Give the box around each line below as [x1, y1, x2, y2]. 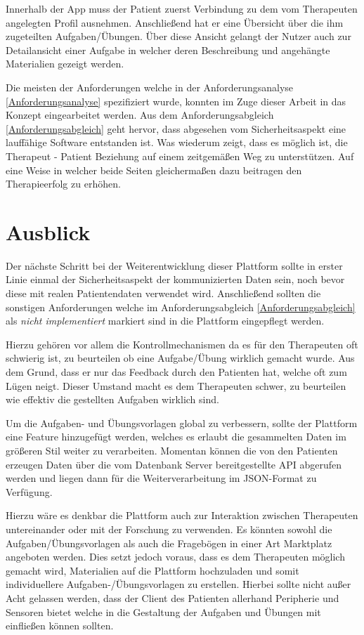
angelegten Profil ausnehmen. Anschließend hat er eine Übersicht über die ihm [6, 15, 344, 30]
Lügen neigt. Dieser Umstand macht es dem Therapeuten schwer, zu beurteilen [6, 378, 346, 393]
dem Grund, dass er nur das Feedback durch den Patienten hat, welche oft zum [6, 365, 347, 379]
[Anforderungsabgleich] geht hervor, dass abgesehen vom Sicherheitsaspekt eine [6, 121, 346, 136]
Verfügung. [6, 484, 53, 499]
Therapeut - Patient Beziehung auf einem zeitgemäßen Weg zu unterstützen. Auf [6, 148, 354, 163]
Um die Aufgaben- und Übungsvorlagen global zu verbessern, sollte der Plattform [6, 415, 358, 430]
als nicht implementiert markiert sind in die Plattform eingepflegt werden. [6, 313, 325, 328]
